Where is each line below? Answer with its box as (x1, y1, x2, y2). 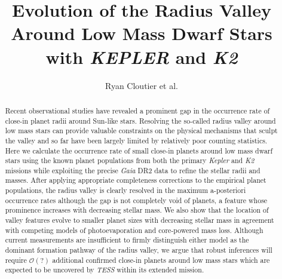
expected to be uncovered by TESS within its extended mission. (5, 265, 204, 275)
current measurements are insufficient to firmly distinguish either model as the (5, 235, 249, 245)
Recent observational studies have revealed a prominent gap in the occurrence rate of (5, 105, 270, 115)
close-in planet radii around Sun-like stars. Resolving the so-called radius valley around (5, 115, 276, 125)
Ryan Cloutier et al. (105, 79, 178, 91)
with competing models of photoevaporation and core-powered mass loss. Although (5, 225, 263, 235)
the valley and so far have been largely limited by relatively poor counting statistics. (5, 135, 268, 145)
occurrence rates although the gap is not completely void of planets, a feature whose (5, 195, 268, 205)
